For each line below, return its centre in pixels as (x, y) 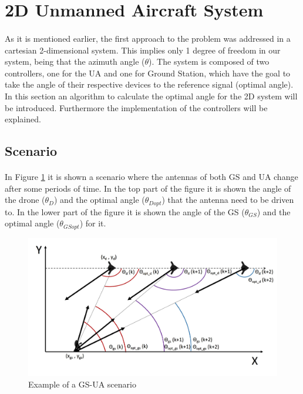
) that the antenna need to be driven (228, 200)
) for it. (93, 223)
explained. (23, 119)
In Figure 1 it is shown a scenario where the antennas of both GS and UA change (151, 177)
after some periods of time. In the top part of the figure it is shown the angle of (148, 188)
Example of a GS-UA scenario (82, 384)
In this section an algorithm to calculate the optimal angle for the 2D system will (151, 96)
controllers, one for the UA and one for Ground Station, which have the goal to (148, 73)
